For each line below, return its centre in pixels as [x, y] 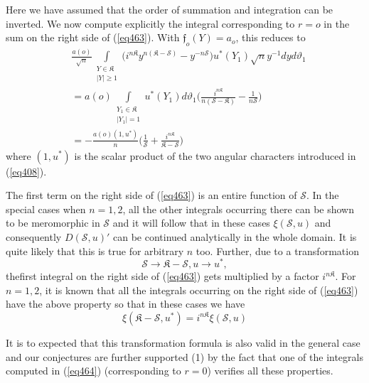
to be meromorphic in [53, 223]
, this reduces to [271, 37]
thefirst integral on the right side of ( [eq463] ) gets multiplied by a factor [162, 276]
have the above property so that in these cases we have [125, 304]
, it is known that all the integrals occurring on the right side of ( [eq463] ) [199, 290]
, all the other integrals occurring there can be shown [239, 209]
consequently [34, 236]
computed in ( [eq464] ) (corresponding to [93, 371]
